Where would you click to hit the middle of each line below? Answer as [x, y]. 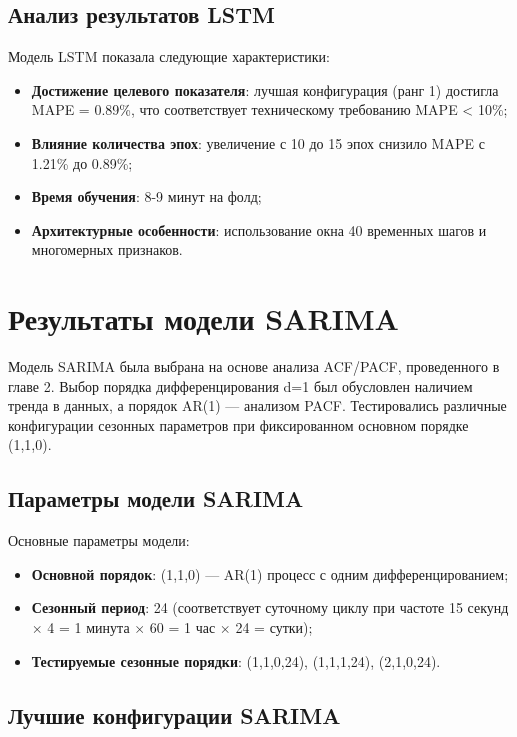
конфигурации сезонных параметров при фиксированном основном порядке [238, 424]
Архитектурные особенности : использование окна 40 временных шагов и [259, 229]
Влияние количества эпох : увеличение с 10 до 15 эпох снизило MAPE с [258, 142]
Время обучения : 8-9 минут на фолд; [146, 196]
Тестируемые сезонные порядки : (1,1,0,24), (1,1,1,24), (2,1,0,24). [236, 660]
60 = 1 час [182, 627]
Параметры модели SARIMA [156, 498]
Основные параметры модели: [99, 540]
